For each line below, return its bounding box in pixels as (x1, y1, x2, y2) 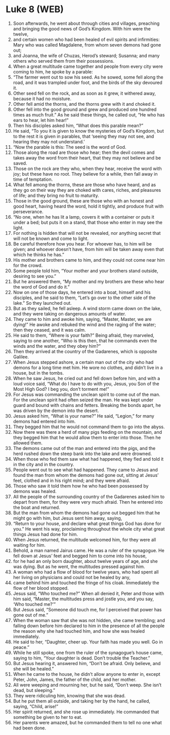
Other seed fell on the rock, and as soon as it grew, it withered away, (13, 90, 156, 96)
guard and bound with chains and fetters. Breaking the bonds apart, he (13, 402, 161, 408)
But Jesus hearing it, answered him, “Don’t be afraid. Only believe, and (13, 660, 161, 666)
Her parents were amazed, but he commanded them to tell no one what (13, 719, 162, 725)
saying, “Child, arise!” (13, 703, 59, 709)
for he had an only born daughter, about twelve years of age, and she (13, 558, 158, 564)
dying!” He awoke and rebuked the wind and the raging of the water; (13, 321, 156, 328)
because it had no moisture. (13, 95, 71, 102)
